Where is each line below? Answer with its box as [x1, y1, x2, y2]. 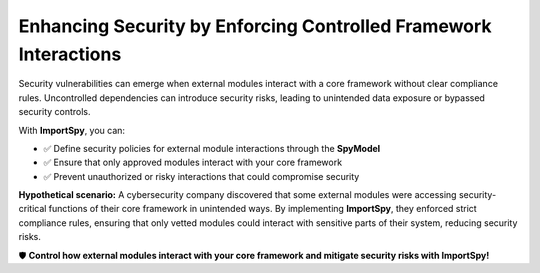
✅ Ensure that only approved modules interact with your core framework [43, 156, 343, 169]
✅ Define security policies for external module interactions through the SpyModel [43, 142, 381, 154]
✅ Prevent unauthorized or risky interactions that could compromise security [43, 170, 360, 182]
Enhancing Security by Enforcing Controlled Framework [18, 15, 492, 37]
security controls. [18, 106, 91, 118]
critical [18, 203, 47, 215]
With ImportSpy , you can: [18, 124, 125, 136]
